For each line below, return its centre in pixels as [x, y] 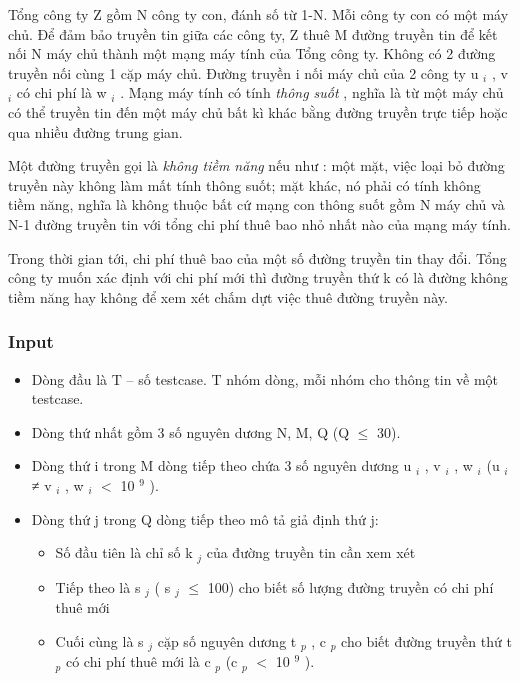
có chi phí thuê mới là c [138, 661]
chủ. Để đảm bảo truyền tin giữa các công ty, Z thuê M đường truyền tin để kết [253, 33]
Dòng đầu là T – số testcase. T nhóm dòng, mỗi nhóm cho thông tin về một [265, 378]
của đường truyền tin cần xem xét [311, 552]
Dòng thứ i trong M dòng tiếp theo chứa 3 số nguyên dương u [221, 465]
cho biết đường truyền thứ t [426, 640]
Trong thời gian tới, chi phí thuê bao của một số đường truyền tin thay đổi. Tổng [257, 257]
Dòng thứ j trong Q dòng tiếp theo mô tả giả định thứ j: [205, 518]
